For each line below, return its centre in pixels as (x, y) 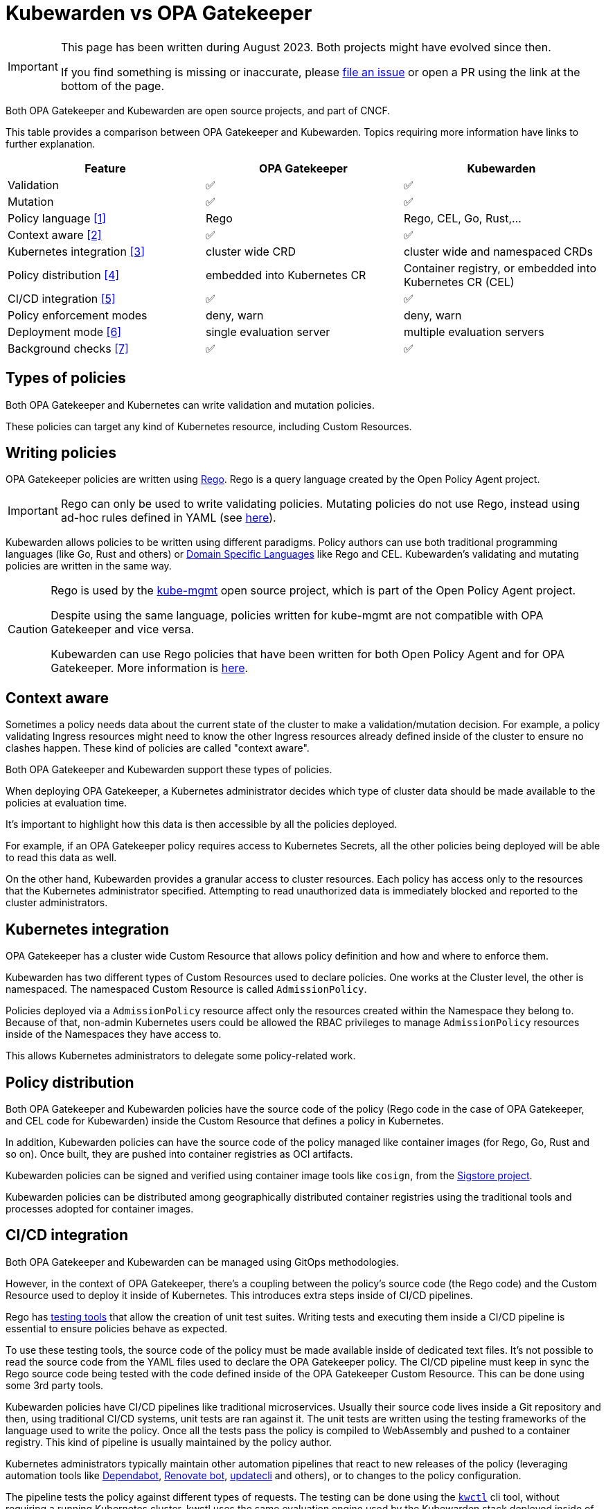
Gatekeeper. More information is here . (150, 668)
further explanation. (51, 143)
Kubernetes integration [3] (76, 251)
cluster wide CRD (250, 251)
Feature (105, 168)
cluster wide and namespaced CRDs (498, 251)
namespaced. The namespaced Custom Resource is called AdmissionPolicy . (186, 989)
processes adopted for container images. (100, 1208)
